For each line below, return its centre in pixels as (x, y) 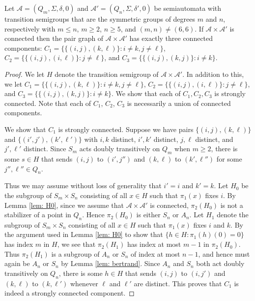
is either (148, 215)
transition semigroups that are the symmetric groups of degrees (100, 19)
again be (17, 263)
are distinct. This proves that (178, 283)
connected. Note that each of (48, 103)
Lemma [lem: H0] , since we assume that (64, 205)
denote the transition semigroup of (107, 74)
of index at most (156, 253)
